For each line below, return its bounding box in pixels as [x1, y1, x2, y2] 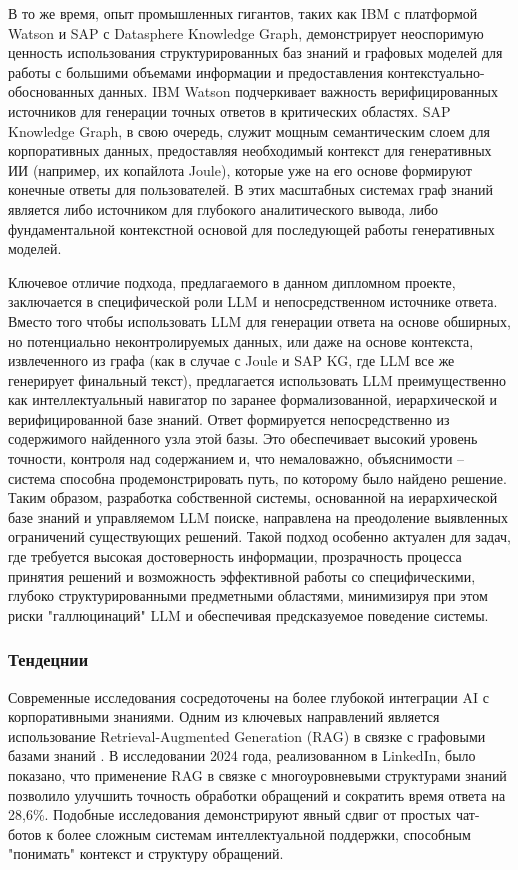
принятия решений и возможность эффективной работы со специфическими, [8, 565, 476, 586]
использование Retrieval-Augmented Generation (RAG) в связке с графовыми [8, 725, 486, 746]
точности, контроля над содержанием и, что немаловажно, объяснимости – [8, 448, 465, 469]
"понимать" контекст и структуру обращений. [8, 843, 284, 864]
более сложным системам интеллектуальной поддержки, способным [57, 823, 471, 844]
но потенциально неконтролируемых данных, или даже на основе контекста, [8, 330, 474, 351]
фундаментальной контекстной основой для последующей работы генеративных [8, 218, 495, 239]
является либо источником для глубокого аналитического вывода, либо [8, 198, 439, 219]
